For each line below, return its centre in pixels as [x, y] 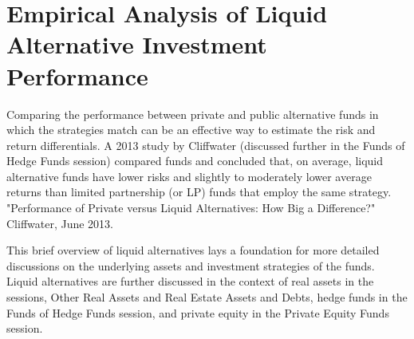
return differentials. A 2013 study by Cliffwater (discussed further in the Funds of [206, 145]
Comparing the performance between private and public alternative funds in [193, 114]
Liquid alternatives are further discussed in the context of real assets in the [190, 281]
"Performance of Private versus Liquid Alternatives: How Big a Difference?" [191, 208]
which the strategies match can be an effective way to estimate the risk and [191, 130]
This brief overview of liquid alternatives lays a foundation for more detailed [193, 250]
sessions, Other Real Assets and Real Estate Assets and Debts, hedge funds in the [207, 297]
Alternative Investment [137, 44]
